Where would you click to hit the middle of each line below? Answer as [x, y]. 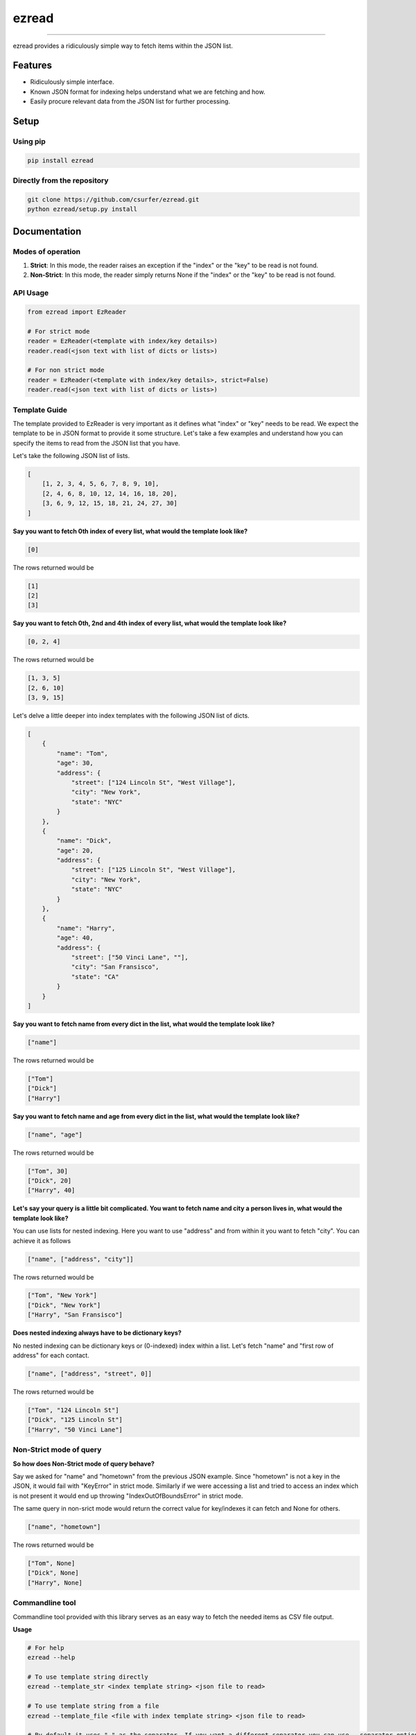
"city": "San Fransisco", [115, 967]
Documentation [47, 231]
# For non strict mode [66, 370]
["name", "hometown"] [64, 1527]
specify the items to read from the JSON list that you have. [96, 443]
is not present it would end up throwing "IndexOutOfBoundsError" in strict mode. [128, 1496]
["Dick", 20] [50, 1180]
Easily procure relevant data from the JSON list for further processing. [130, 101]
